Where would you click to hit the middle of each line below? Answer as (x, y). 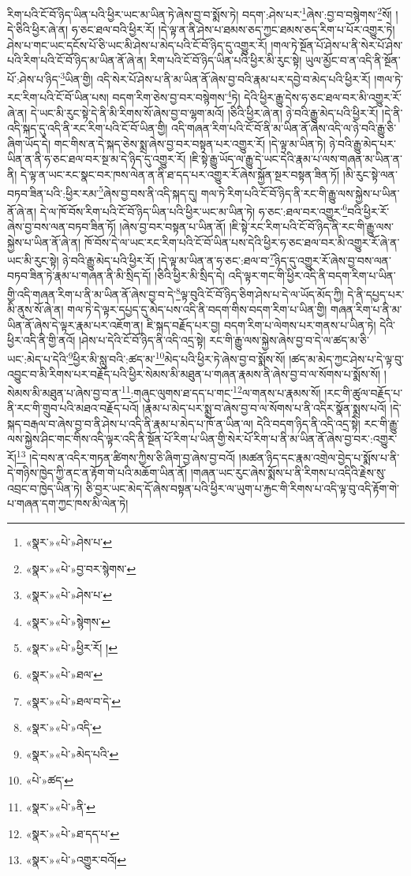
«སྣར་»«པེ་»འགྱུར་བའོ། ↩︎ (76, 860)
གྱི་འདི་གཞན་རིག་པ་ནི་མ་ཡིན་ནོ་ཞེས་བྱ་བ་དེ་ (92, 294)
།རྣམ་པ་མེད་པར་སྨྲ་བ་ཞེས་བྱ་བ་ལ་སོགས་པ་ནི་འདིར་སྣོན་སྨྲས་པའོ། (264, 408)
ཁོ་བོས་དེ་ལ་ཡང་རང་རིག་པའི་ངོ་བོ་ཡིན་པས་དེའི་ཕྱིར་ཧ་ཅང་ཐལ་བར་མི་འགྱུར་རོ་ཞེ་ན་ (242, 242)
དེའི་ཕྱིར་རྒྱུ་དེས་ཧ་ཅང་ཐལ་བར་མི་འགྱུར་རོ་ (323, 97)
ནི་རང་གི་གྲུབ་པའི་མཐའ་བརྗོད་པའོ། (73, 408)
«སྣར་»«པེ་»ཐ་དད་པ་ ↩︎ (73, 833)
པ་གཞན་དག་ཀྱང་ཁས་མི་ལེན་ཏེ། (68, 503)
